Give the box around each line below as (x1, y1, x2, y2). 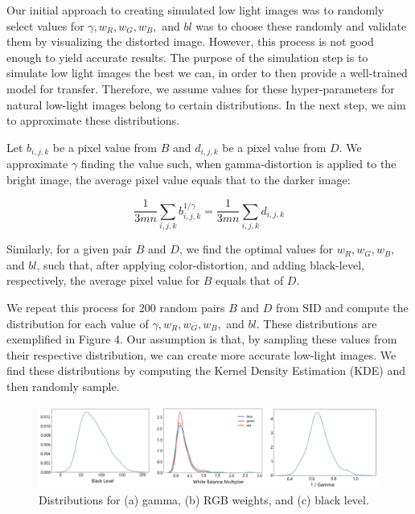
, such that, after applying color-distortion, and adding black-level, (36, 256, 364, 273)
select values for (6, 17, 84, 34)
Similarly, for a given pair (6, 241, 133, 257)
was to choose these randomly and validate (195, 17, 407, 34)
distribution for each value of (6, 315, 149, 331)
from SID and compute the (276, 298, 409, 315)
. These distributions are (256, 315, 377, 331)
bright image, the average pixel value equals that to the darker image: (6, 171, 351, 187)
